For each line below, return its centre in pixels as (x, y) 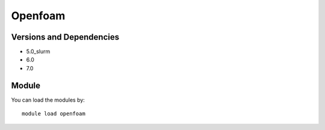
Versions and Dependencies (65, 37)
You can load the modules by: (48, 100)
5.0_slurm (38, 52)
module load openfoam (54, 114)
